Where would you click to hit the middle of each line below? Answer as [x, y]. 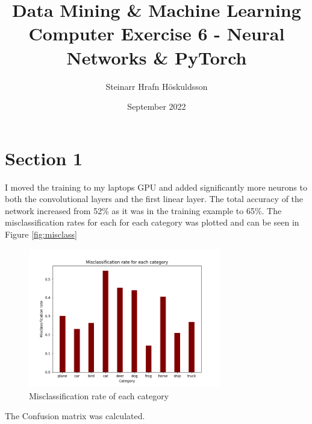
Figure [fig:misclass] [41, 234]
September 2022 [157, 106]
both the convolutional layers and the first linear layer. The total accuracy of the [154, 199]
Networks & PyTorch [157, 57]
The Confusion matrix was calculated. [75, 416]
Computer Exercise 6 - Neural [157, 33]
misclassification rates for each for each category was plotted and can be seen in [152, 222]
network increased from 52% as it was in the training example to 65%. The [143, 210]
